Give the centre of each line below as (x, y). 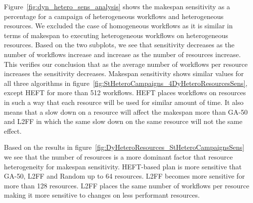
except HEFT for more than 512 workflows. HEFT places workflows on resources (125, 92)
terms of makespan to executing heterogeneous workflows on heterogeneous (116, 35)
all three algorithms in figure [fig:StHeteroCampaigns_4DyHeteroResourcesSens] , (126, 83)
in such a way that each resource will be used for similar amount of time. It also (124, 102)
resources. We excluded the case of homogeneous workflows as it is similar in (118, 26)
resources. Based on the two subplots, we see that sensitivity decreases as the (119, 45)
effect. (13, 131)
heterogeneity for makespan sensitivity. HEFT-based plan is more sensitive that (123, 166)
